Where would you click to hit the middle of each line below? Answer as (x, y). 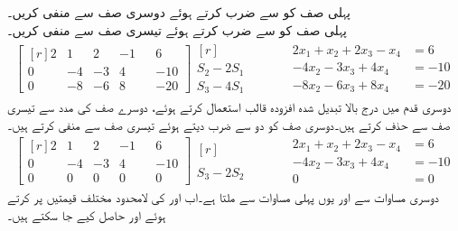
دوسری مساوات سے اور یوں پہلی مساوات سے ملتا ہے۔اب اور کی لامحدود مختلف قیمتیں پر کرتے (223, 197)
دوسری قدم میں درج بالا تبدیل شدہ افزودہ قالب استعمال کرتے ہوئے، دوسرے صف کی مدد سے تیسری (229, 107)
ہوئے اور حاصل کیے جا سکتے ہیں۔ (87, 215)
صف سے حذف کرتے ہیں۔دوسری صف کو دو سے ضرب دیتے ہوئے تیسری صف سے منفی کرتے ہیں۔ (229, 124)
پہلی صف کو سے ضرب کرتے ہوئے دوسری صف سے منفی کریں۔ (179, 12)
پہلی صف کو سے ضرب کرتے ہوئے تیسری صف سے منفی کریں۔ (177, 29)
